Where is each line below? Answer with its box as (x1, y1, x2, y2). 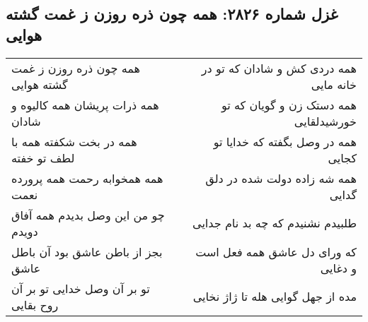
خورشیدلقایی (294, 112, 357, 129)
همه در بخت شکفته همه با (11, 133, 137, 150)
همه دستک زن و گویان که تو (222, 96, 357, 113)
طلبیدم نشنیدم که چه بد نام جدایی (192, 215, 357, 232)
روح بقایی (11, 296, 59, 313)
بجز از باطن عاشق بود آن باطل (11, 243, 163, 260)
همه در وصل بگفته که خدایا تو (213, 133, 357, 150)
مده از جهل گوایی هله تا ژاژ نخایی (192, 288, 357, 305)
